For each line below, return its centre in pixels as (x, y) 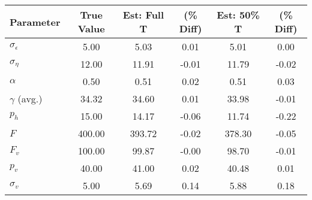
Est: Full (143, 15)
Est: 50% (238, 15)
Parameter (35, 22)
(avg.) (30, 99)
